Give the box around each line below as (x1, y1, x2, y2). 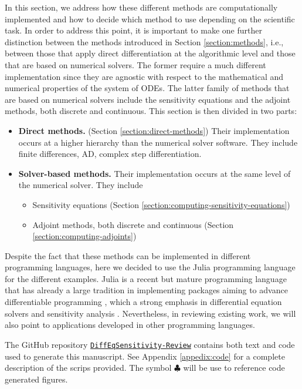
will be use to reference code (183, 361, 285, 374)
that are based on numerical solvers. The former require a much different (5, 58, 266, 71)
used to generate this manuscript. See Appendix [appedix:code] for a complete (5, 350, 285, 362)
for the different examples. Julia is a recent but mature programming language (5, 272, 287, 284)
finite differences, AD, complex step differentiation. (18, 147, 202, 160)
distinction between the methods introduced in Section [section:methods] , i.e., (5, 35, 284, 48)
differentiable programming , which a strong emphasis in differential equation (5, 296, 282, 308)
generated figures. (5, 373, 68, 385)
